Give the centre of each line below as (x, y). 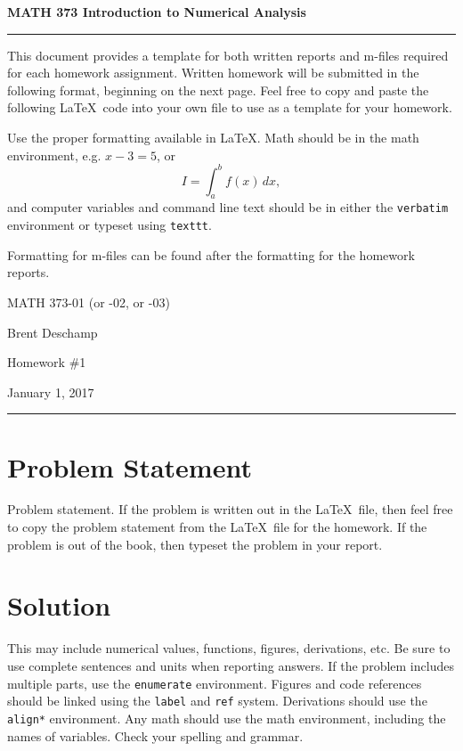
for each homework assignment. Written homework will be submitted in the (213, 73)
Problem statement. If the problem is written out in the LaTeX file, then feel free (230, 509)
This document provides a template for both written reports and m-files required (228, 55)
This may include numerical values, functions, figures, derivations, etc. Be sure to (229, 648)
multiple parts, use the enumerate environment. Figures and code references (215, 683)
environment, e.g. (54, 155)
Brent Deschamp (53, 332)
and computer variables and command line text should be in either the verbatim (228, 207)
